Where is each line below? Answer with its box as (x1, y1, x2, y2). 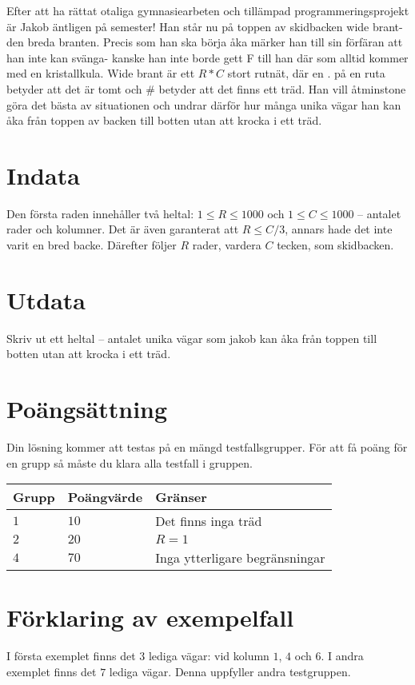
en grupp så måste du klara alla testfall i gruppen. (6, 454, 253, 471)
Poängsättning (6, 392, 168, 425)
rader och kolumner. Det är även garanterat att (6, 221, 239, 237)
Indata (6, 158, 80, 191)
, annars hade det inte (285, 221, 393, 237)
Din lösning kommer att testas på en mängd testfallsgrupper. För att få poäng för (6, 439, 408, 456)
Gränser (155, 488, 207, 507)
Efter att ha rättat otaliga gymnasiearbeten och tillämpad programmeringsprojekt (6, 2, 409, 18)
